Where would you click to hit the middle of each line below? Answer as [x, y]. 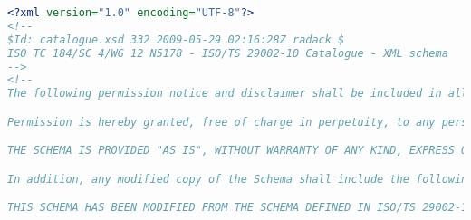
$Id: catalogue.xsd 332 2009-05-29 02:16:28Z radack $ [176, 39]
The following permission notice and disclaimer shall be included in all [238, 94]
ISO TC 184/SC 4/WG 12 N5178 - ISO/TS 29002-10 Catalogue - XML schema [228, 53]
